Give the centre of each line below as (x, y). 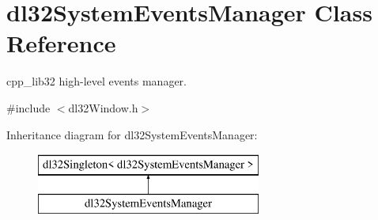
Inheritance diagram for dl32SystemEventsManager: (132, 134)
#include (28, 107)
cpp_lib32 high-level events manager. (97, 81)
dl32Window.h (103, 107)
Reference (61, 43)
